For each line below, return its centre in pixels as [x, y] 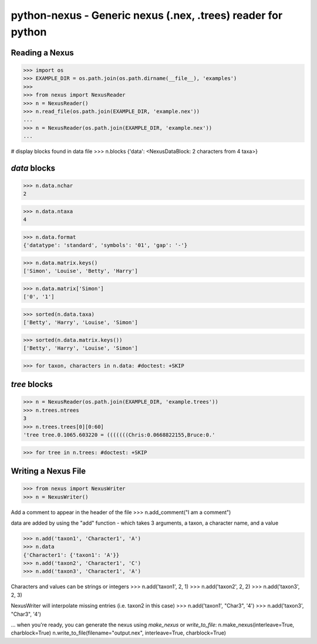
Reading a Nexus [42, 53]
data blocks [33, 168]
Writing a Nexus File [48, 471]
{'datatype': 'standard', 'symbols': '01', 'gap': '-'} [105, 245]
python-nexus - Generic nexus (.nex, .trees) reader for [147, 15]
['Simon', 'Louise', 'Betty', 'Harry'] [80, 271]
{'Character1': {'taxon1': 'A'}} [71, 555]
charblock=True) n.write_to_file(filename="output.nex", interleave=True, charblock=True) [118, 633]
